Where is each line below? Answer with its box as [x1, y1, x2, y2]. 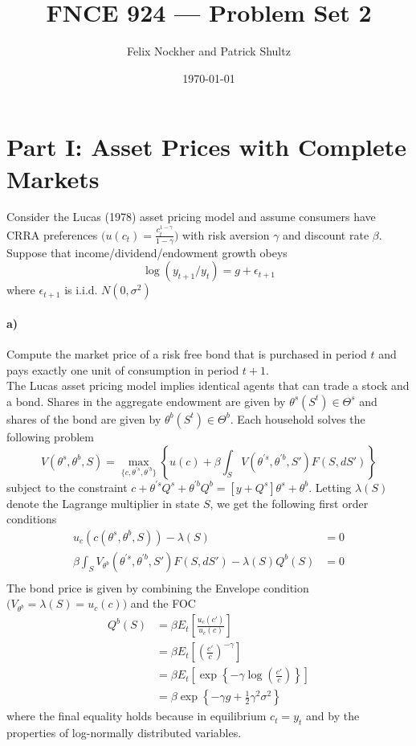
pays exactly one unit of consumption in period [6, 361, 239, 378]
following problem [6, 428, 94, 445]
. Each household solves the [230, 410, 365, 427]
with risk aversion [182, 226, 270, 243]
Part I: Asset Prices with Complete [6, 130, 406, 163]
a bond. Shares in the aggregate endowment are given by [6, 392, 286, 409]
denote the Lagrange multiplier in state [6, 494, 200, 511]
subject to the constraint [6, 478, 128, 495]
